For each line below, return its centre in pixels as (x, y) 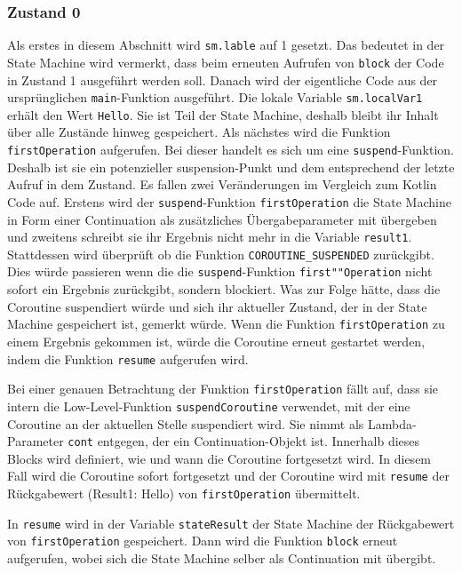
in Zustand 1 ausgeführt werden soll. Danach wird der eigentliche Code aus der (223, 80)
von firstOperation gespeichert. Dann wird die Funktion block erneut (203, 541)
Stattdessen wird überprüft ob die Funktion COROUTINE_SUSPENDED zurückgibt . (221, 254)
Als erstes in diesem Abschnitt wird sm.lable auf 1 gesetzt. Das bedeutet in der (226, 45)
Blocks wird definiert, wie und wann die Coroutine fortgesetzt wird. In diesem (219, 458)
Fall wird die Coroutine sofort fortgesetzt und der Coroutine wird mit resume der (228, 476)
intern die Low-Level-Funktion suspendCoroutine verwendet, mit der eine (209, 406)
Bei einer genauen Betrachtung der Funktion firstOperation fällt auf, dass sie (223, 389)
